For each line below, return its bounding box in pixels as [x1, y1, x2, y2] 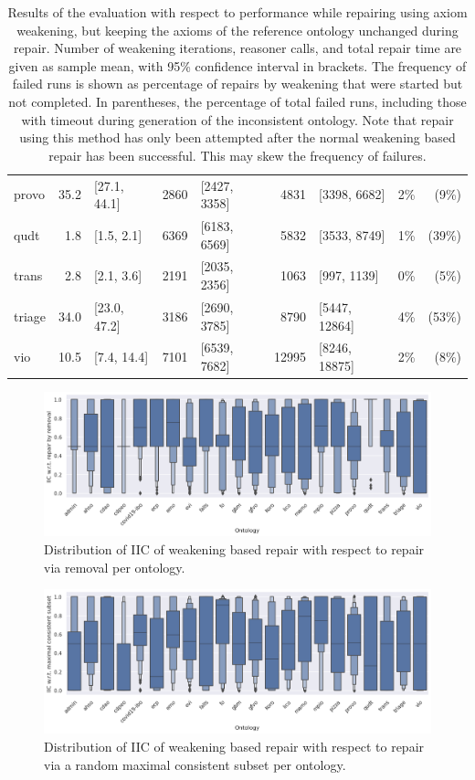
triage [14, 306, 47, 325]
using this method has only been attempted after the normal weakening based [19, 128, 456, 147]
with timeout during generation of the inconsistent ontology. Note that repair [21, 110, 454, 129]
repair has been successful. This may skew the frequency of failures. [48, 145, 427, 164]
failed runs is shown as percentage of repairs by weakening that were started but [12, 74, 463, 93]
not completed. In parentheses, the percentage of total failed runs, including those [8, 91, 467, 111]
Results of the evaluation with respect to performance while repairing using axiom [7, 3, 468, 21]
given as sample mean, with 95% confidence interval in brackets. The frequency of [8, 56, 467, 75]
